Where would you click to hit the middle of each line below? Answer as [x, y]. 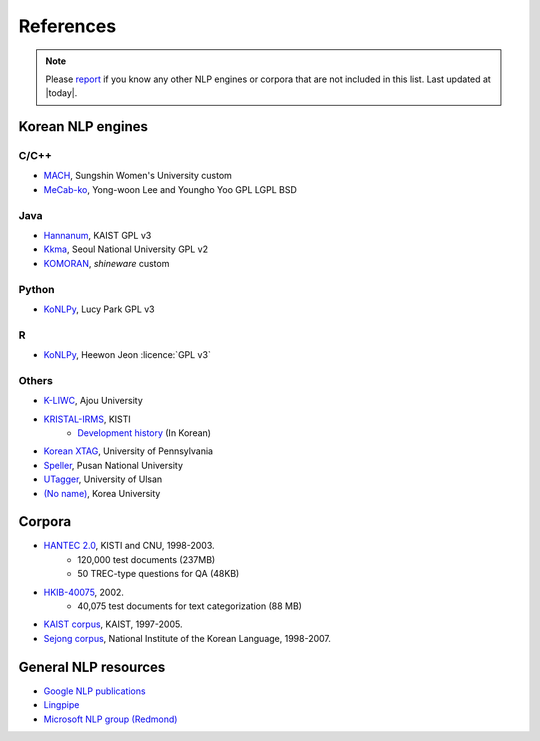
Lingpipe [61, 705]
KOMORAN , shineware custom [106, 263]
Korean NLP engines [83, 126]
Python [36, 289]
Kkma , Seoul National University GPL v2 [126, 249]
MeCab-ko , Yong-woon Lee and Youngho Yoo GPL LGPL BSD [170, 189]
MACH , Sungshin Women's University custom [137, 176]
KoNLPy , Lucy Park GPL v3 [99, 309]
